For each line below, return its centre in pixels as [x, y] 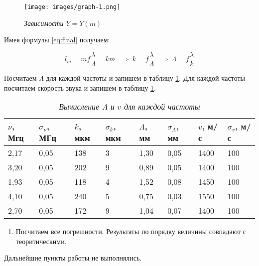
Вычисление [79, 107]
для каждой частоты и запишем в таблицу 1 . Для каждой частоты [146, 77]
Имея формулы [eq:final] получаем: [57, 40]
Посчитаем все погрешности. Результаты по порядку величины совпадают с [131, 231]
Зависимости [44, 23]
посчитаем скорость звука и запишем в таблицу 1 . [80, 87]
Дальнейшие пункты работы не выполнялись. [73, 258]
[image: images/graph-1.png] [72, 7]
